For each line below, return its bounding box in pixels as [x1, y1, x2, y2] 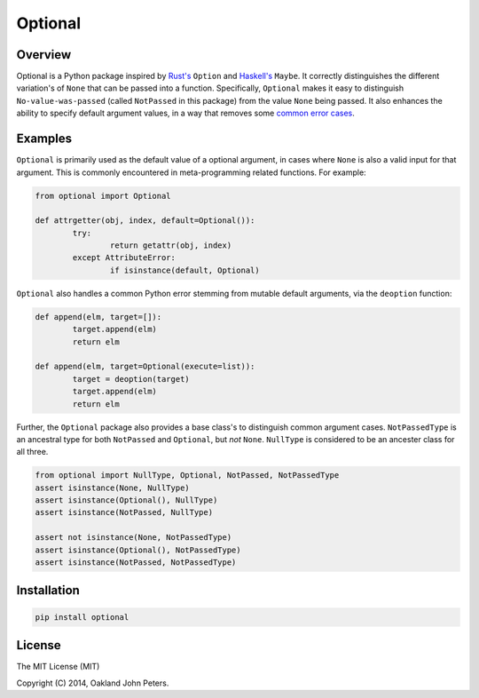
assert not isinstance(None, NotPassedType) [35, 533, 232, 543]
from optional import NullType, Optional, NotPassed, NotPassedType [35, 471, 340, 480]
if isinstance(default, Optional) [109, 265, 261, 275]
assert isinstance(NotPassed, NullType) [35, 507, 213, 518]
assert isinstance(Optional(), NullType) [35, 496, 218, 505]
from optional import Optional [35, 191, 172, 201]
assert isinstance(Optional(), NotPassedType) [35, 544, 241, 555]
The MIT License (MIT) [16, 662, 100, 672]
